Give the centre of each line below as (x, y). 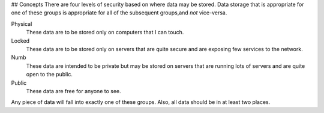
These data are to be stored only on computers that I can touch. (105, 32)
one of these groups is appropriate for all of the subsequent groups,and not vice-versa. (119, 13)
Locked (20, 41)
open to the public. (49, 75)
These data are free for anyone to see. (73, 91)
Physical (22, 23)
